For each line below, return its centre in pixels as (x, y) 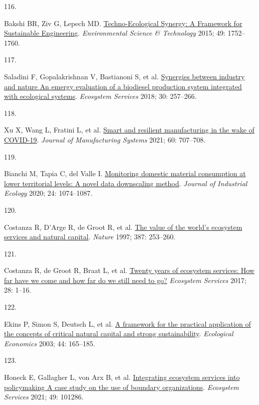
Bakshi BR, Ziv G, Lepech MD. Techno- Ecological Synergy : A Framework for (123, 23)
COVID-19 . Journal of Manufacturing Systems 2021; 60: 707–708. (105, 139)
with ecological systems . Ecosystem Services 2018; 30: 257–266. (100, 96)
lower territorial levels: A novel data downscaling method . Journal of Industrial (126, 183)
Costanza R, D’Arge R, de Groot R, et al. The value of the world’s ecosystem (123, 227)
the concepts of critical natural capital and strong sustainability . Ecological (119, 333)
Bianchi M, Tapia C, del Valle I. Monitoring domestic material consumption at (125, 173)
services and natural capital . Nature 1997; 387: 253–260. (90, 237)
